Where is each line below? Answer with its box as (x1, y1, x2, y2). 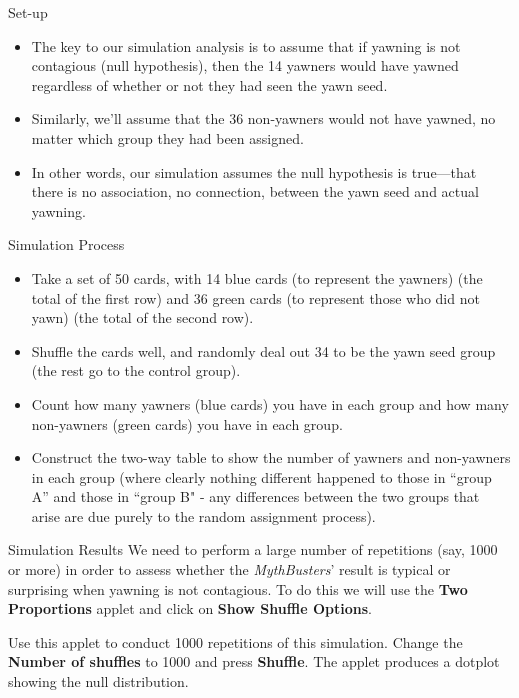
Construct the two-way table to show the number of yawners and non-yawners (31, 447, 511, 468)
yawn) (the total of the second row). (31, 307, 254, 328)
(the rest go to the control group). (31, 360, 241, 381)
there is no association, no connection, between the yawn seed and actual (31, 181, 479, 202)
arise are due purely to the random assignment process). (31, 505, 376, 526)
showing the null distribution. (8, 671, 189, 692)
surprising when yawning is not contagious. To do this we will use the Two (8, 578, 468, 599)
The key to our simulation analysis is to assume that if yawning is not (31, 35, 461, 56)
